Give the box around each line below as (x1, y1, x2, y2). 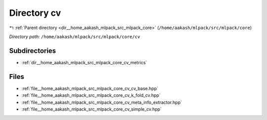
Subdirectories (9, 46, 56, 55)
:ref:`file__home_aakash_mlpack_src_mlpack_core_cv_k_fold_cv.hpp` (21, 92, 161, 98)
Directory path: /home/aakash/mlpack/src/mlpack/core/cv (9, 34, 140, 40)
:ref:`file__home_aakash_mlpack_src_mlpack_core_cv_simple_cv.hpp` (21, 106, 162, 112)
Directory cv (9, 7, 61, 18)
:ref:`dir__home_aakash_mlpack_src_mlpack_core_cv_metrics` (21, 59, 147, 65)
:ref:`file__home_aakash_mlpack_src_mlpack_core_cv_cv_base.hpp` (21, 85, 158, 91)
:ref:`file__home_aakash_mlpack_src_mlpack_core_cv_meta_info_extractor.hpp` (21, 99, 182, 105)
